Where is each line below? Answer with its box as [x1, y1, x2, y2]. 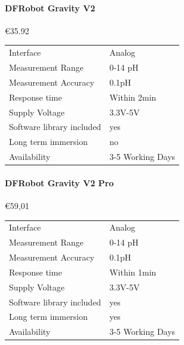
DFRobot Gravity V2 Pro [5, 176, 114, 189]
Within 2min [109, 90, 157, 103]
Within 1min [109, 265, 157, 278]
